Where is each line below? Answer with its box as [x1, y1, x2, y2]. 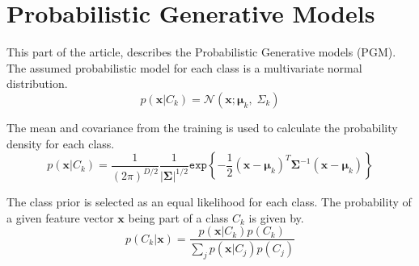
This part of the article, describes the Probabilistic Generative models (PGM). [6, 44, 396, 60]
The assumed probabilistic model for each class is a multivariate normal [6, 59, 362, 76]
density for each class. [6, 135, 115, 152]
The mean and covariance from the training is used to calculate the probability [6, 118, 398, 135]
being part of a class [128, 209, 229, 226]
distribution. [6, 75, 68, 92]
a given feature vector [6, 209, 114, 226]
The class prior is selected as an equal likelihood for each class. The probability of [6, 193, 412, 210]
